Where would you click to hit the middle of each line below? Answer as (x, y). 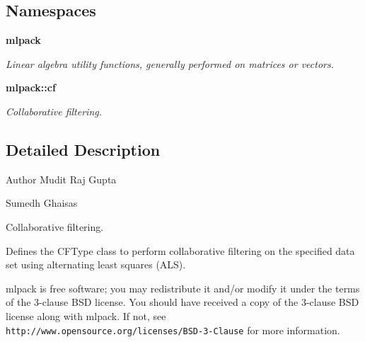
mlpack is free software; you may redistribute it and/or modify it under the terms (183, 288)
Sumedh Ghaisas (42, 203)
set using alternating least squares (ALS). (96, 264)
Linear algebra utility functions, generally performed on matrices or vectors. (170, 63)
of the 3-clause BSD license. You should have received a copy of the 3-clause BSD (182, 302)
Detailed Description (83, 149)
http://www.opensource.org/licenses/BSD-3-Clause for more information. (173, 330)
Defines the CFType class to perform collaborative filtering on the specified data (180, 250)
